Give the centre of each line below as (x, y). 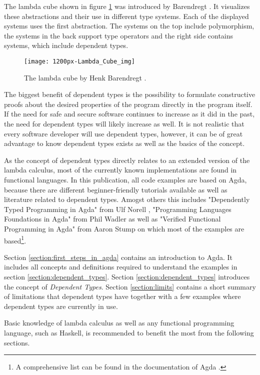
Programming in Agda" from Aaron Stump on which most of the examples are (124, 228)
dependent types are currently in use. (61, 306)
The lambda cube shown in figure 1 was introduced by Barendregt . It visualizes (127, 6)
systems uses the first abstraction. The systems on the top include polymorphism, (129, 26)
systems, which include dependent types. (66, 45)
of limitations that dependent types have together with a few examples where (122, 296)
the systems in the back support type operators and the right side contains (119, 35)
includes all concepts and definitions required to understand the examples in (121, 267)
